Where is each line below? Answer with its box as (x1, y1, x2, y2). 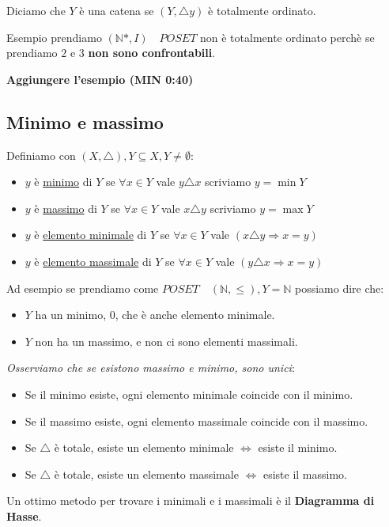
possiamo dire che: (295, 279, 384, 296)
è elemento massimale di (34, 252, 152, 269)
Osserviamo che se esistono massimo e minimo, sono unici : (6, 359, 295, 376)
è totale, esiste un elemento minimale (54, 439, 234, 456)
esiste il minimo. (258, 439, 338, 456)
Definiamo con (6, 146, 76, 163)
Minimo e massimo (6, 109, 164, 134)
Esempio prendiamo (6, 28, 102, 45)
